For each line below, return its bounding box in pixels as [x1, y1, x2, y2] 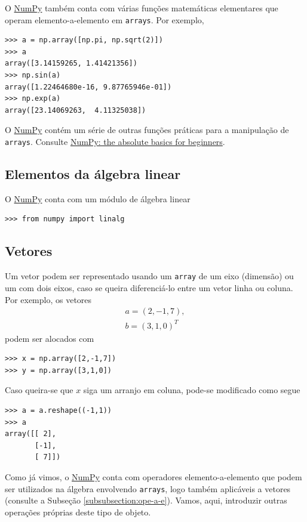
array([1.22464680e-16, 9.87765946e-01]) [5, 82, 172, 91]
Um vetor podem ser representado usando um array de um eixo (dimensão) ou [5, 270, 294, 282]
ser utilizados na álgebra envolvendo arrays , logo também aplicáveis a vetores [5, 482, 291, 495]
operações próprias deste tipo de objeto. [5, 505, 151, 518]
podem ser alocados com [5, 332, 94, 344]
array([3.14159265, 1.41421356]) [5, 59, 137, 68]
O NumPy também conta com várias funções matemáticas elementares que [5, 2, 278, 14]
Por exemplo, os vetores [5, 293, 92, 305]
